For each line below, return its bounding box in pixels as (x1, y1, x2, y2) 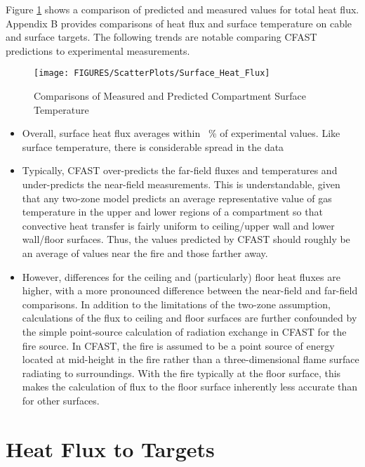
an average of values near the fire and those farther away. (22, 245, 268, 260)
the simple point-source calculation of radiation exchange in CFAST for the (22, 324, 347, 338)
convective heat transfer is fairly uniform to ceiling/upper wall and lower (22, 218, 335, 232)
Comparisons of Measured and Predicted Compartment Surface (34, 88, 306, 103)
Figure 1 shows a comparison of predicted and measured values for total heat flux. (6, 2, 359, 16)
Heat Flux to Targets (6, 434, 215, 463)
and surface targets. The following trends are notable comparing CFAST (6, 29, 317, 44)
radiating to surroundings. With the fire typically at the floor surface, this (22, 365, 341, 380)
